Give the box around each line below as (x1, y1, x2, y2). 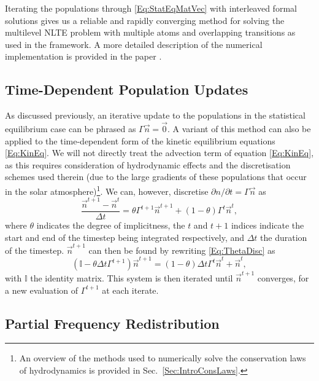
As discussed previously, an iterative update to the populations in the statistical (5, 109, 306, 122)
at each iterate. (102, 283, 159, 296)
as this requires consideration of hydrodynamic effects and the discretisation (5, 158, 291, 171)
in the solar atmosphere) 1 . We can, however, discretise (5, 183, 209, 197)
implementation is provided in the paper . (5, 50, 162, 63)
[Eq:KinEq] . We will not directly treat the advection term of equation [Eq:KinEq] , (5, 146, 314, 159)
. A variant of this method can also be (167, 122, 311, 135)
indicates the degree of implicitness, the (36, 218, 185, 231)
